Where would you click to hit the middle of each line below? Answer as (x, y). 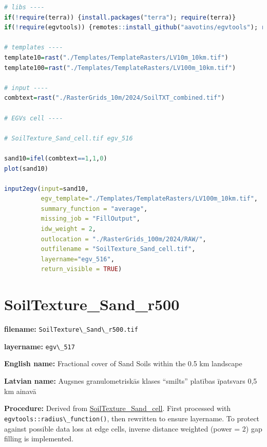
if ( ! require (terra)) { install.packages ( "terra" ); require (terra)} (120, 17)
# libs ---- (24, 7)
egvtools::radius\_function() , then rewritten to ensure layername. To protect (132, 418)
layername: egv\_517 (40, 346)
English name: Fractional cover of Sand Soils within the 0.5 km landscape (123, 363)
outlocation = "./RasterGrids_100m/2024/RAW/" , (123, 239)
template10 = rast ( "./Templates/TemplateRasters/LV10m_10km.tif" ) (116, 57)
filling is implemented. (39, 439)
